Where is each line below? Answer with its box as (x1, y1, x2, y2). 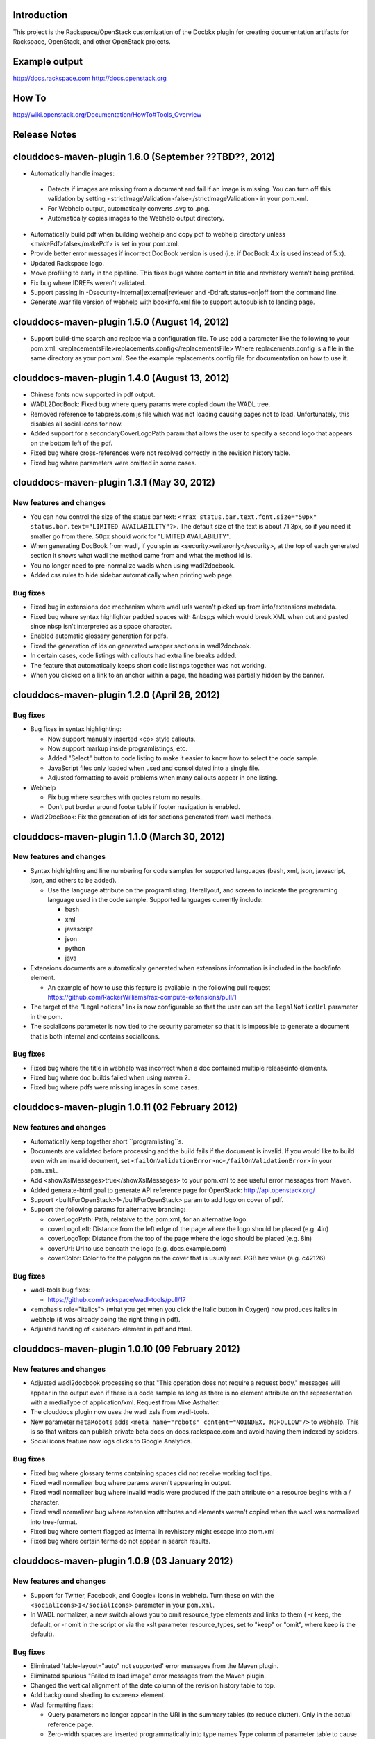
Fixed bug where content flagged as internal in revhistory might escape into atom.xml (30, 1527, 275, 1535)
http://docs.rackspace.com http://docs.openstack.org (12, 74, 167, 82)
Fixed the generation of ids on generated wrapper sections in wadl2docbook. (30, 641, 251, 650)
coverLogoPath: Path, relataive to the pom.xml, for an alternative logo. (47, 1215, 248, 1224)
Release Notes (12, 129, 77, 141)
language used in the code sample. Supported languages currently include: (47, 896, 263, 904)
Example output (12, 56, 83, 67)
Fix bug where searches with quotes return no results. (47, 793, 203, 801)
